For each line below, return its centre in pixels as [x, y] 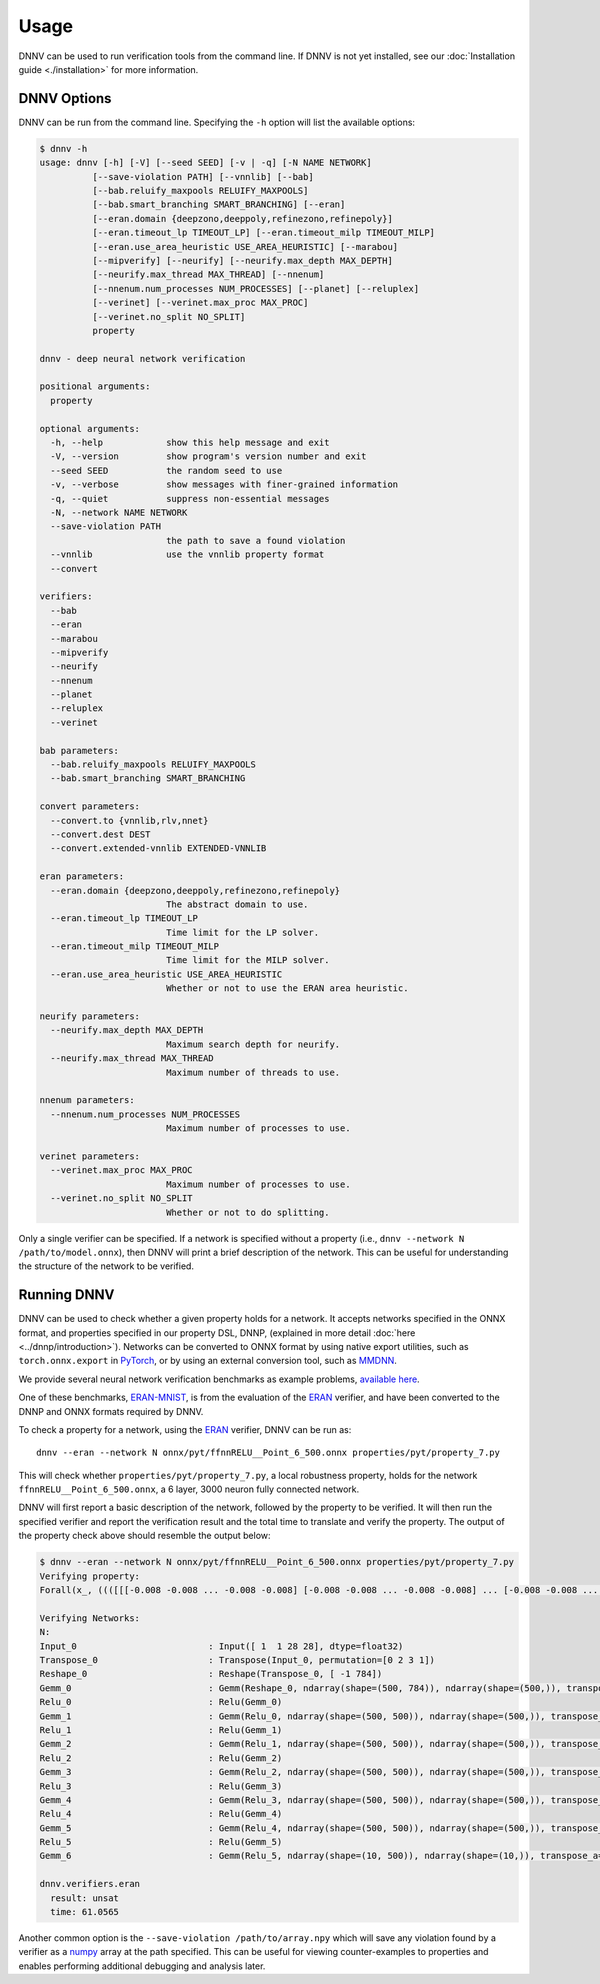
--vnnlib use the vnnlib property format [187, 554]
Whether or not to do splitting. [247, 1212]
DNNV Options [65, 98]
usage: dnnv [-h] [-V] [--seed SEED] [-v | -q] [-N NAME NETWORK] [205, 163]
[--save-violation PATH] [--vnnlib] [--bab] [202, 176]
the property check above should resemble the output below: [144, 1536]
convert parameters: [89, 806]
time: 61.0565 [85, 1912]
